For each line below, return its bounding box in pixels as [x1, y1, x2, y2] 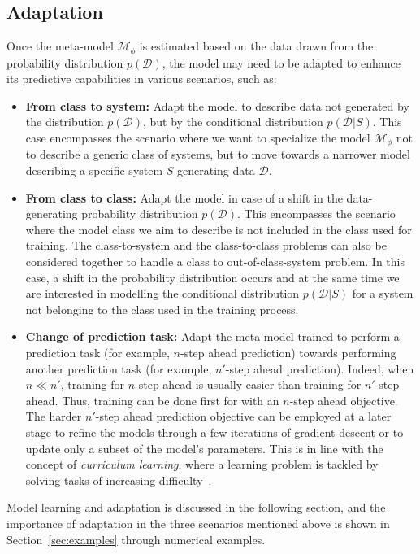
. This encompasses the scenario [237, 205, 396, 222]
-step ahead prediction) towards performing [180, 344, 396, 361]
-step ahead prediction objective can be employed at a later [95, 408, 392, 425]
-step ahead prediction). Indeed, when [225, 360, 414, 377]
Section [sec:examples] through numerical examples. [6, 530, 266, 547]
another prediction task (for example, [25, 360, 212, 377]
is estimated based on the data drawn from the [139, 37, 374, 55]
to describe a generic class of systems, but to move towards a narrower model [25, 146, 410, 163]
